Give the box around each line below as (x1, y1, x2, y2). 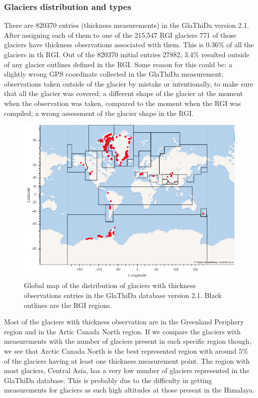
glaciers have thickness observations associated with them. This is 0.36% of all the (4, 39, 254, 50)
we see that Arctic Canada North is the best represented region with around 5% (4, 346, 248, 356)
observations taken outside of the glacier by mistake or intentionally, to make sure (4, 78, 254, 89)
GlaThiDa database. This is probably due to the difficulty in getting (4, 375, 212, 385)
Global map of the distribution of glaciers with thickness (24, 280, 196, 291)
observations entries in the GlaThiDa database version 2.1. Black (24, 290, 222, 300)
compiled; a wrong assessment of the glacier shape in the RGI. (4, 107, 194, 118)
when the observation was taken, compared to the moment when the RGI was (4, 98, 241, 108)
